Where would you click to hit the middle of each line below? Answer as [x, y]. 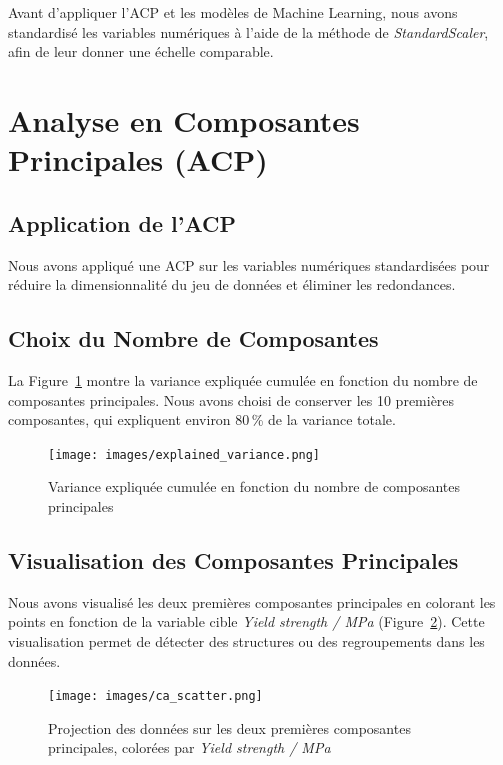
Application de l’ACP [122, 222]
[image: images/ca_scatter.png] [155, 696]
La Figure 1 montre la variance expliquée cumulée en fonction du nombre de [243, 379]
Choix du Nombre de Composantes [193, 338]
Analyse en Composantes [184, 119]
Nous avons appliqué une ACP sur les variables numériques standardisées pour [249, 264]
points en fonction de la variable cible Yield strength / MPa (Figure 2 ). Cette [246, 621]
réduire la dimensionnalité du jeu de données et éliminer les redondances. [232, 284]
